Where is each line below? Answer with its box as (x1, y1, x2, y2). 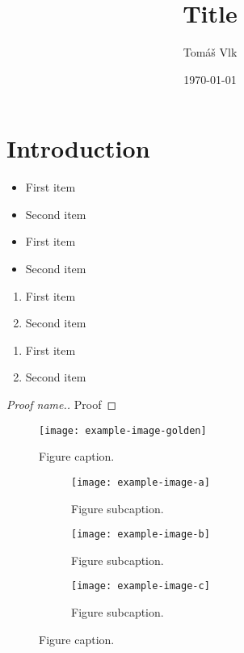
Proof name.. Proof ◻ (6, 396, 117, 412)
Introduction (6, 132, 150, 165)
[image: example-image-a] (71, 476, 210, 488)
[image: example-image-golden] (39, 424, 207, 436)
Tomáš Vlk (183, 44, 238, 61)
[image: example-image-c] (71, 580, 210, 592)
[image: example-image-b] (71, 529, 210, 541)
